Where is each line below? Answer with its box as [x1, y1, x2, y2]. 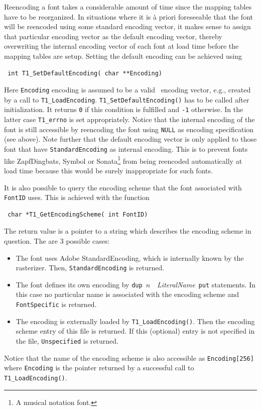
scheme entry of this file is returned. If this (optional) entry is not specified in [16, 326, 255, 336]
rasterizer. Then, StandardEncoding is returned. [16, 262, 165, 273]
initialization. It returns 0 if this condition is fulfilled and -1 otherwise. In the [4, 104, 243, 115]
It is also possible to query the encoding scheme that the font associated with [4, 182, 242, 192]
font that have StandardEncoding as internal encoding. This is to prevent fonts [4, 144, 248, 154]
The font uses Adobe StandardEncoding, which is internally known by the [16, 252, 244, 263]
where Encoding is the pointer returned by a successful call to [4, 362, 194, 373]
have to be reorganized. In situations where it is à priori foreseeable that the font [4, 11, 253, 22]
